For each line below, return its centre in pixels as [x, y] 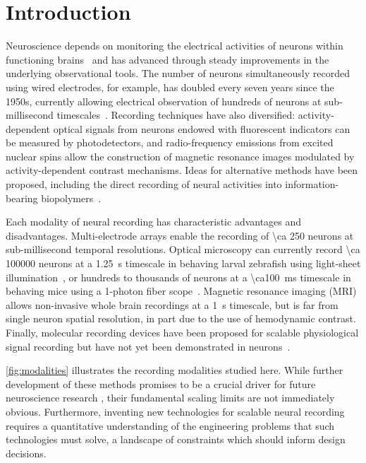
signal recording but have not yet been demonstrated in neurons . [148, 346]
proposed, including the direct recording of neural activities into [144, 184]
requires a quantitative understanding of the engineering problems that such [170, 425]
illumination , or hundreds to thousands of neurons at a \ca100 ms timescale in [178, 277]
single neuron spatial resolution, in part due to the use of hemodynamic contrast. [181, 318]
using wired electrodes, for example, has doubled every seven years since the [170, 87]
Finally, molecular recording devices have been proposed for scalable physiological [182, 332]
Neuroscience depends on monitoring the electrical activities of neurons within [175, 46]
